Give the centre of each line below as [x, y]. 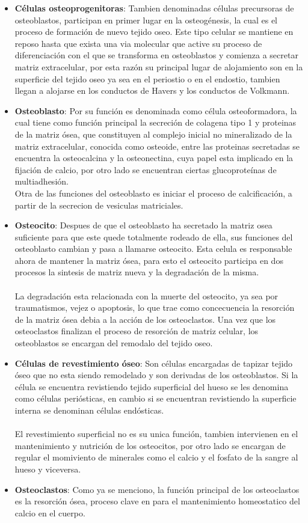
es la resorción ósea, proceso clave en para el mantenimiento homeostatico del [157, 501]
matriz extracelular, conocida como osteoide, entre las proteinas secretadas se [157, 146]
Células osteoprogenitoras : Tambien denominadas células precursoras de [154, 8]
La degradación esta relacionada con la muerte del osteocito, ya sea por [146, 295]
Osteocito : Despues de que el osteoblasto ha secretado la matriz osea [143, 225]
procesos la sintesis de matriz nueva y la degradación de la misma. [137, 272]
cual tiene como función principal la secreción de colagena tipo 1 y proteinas [156, 122]
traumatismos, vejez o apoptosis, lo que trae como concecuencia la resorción [155, 307]
